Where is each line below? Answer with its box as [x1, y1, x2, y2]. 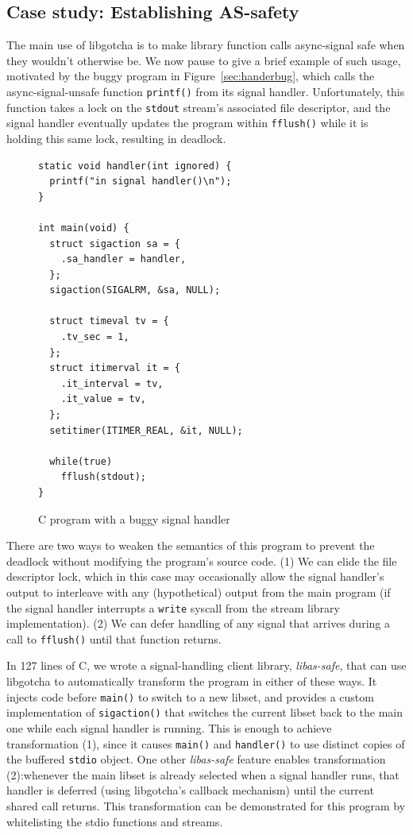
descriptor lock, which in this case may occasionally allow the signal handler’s [6, 568, 384, 585]
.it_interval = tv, [60, 377, 164, 389]
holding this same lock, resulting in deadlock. [6, 130, 226, 146]
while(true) [49, 455, 113, 467]
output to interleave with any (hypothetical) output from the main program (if [6, 583, 391, 600]
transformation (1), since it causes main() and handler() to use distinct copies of [6, 735, 405, 752]
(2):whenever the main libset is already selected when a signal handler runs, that [6, 766, 399, 783]
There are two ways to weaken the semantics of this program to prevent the [6, 537, 375, 554]
